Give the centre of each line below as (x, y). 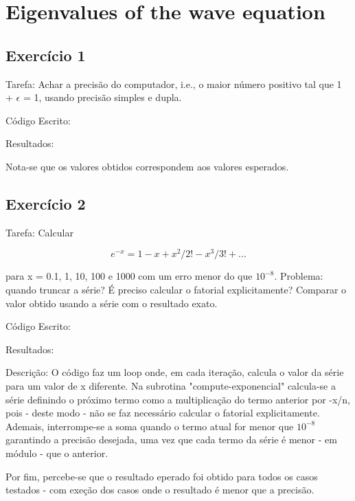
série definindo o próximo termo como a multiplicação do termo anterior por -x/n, (178, 399)
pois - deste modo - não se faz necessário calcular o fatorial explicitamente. (163, 413)
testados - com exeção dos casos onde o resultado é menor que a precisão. (160, 490)
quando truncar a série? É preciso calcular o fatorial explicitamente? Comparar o (176, 290)
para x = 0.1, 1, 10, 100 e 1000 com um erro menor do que (129, 276)
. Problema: (299, 276)
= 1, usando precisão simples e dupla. (102, 97)
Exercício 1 (46, 55)
